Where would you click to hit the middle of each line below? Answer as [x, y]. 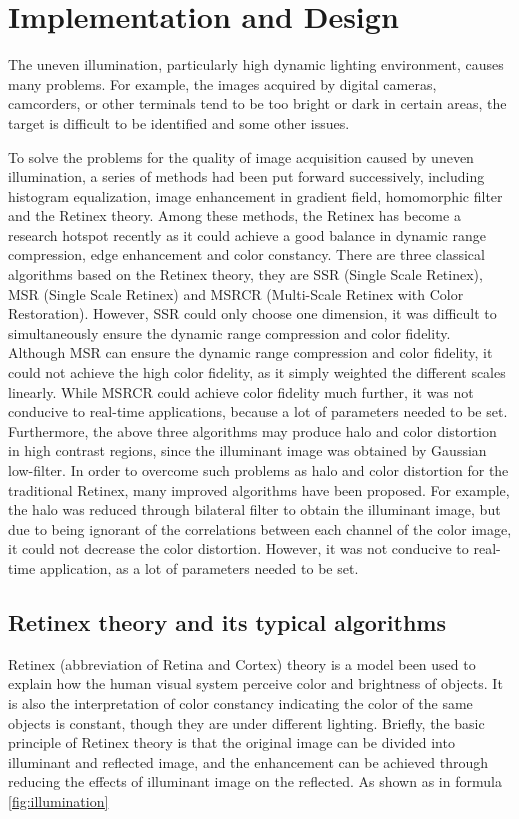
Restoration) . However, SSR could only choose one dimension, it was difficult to [252, 313]
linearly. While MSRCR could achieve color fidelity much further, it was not [241, 391]
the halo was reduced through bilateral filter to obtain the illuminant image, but [254, 509]
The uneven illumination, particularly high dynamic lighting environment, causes [256, 64]
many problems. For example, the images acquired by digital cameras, [222, 83]
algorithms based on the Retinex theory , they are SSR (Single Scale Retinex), [245, 274]
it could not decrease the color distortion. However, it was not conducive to [238, 548]
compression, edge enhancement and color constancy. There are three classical [246, 254]
